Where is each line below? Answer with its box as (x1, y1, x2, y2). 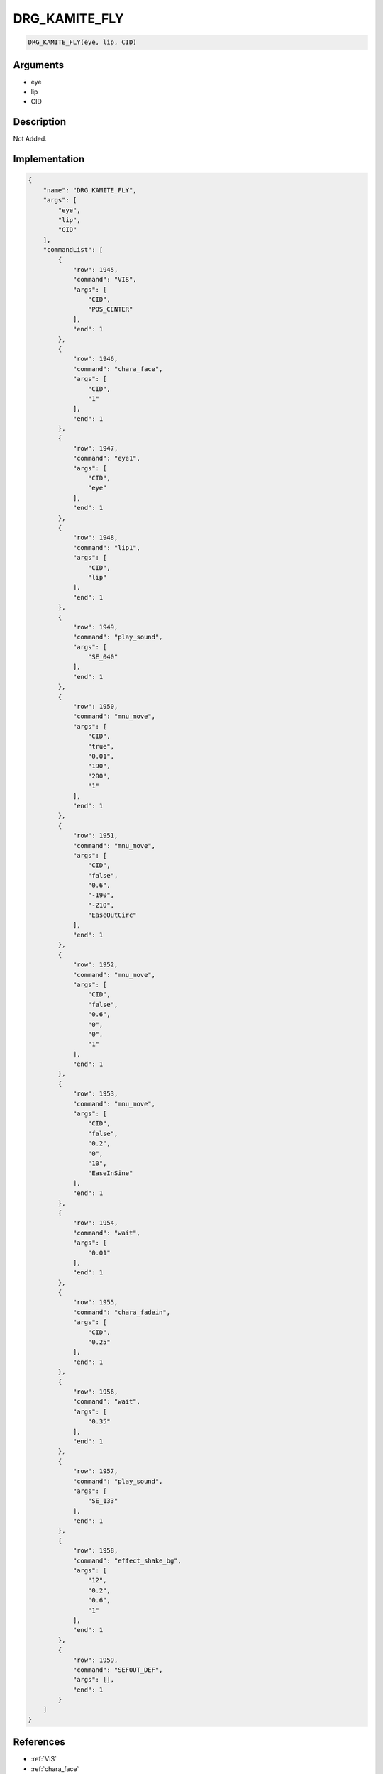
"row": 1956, (72, 1387, 118, 1396)
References (13, 1736, 65, 1748)
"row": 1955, (72, 1299, 118, 1306)
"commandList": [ (43, 246, 104, 254)
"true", (87, 742, 115, 750)
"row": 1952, (72, 961, 118, 969)
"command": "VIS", (72, 275, 138, 284)
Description (13, 116, 67, 128)
